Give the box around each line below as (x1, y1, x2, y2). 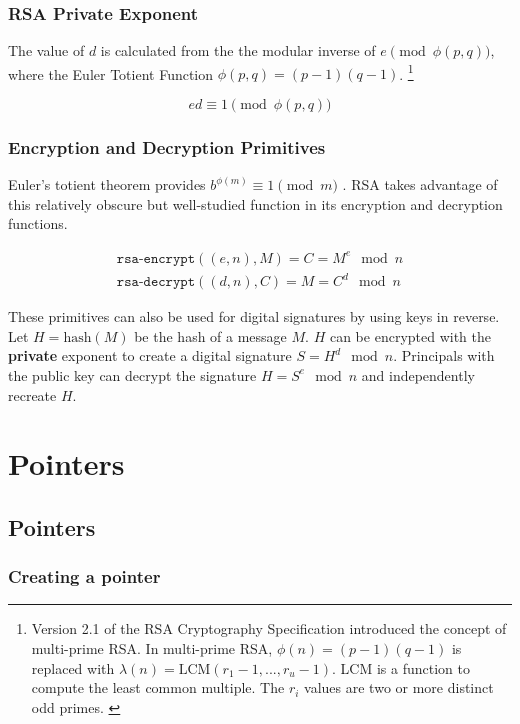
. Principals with (393, 345, 495, 366)
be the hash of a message (134, 325, 287, 346)
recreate (8, 384, 57, 405)
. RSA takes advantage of (342, 174, 498, 195)
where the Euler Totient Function (8, 63, 214, 84)
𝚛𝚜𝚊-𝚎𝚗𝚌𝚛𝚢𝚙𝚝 (116, 251, 196, 266)
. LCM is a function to (332, 657, 470, 678)
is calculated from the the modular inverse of (100, 40, 376, 61)
